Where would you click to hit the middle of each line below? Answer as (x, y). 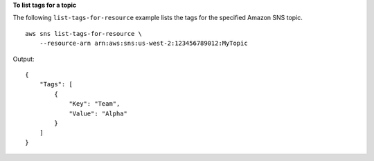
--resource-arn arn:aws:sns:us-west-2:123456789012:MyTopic (144, 44)
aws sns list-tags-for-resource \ (83, 34)
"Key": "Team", (95, 104)
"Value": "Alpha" (98, 113)
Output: (24, 59)
